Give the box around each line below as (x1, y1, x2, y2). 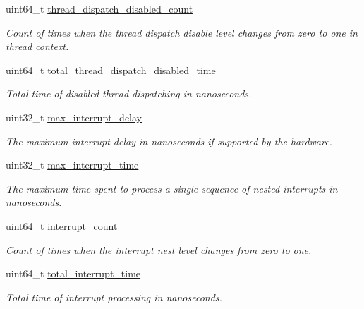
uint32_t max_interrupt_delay (6, 109, 142, 124)
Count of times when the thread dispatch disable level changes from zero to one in (6, 25, 358, 40)
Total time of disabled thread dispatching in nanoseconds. (6, 86, 252, 101)
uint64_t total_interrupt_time (6, 266, 141, 281)
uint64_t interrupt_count (6, 218, 118, 233)
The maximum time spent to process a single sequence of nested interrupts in (6, 181, 338, 195)
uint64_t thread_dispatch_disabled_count (6, 1, 193, 16)
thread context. (6, 39, 69, 54)
